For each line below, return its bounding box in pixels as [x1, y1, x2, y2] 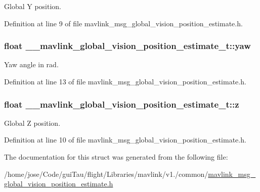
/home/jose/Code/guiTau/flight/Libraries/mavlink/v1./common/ [4, 168, 208, 179]
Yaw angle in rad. [4, 59, 59, 70]
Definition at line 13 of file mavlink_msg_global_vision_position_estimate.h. [4, 76, 246, 86]
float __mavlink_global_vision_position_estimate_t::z [4, 98, 239, 110]
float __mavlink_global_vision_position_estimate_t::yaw [4, 39, 251, 52]
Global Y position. [4, 1, 61, 11]
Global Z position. [4, 117, 61, 128]
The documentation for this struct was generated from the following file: [4, 152, 228, 162]
